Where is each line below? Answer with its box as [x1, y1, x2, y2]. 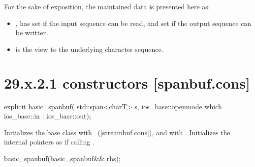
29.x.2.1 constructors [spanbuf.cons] [4, 72, 250, 93]
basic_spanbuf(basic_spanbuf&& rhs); [4, 153, 121, 163]
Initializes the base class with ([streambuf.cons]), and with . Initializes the [4, 127, 230, 137]
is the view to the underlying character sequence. [15, 44, 163, 54]
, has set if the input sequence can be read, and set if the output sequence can [15, 18, 252, 28]
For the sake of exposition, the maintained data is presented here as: [4, 1, 210, 11]
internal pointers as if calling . [4, 137, 95, 147]
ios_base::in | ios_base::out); [4, 111, 91, 121]
